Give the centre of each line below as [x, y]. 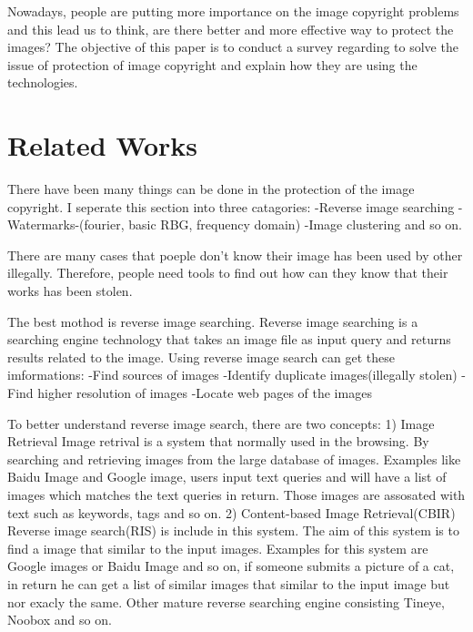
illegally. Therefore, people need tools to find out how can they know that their [228, 273]
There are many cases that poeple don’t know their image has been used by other [235, 255]
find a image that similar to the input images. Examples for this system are [218, 548]
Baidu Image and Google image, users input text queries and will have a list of [227, 477]
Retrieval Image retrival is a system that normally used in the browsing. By [218, 441]
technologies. [43, 82]
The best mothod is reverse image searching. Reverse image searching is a [213, 321]
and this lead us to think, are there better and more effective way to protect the [231, 29]
